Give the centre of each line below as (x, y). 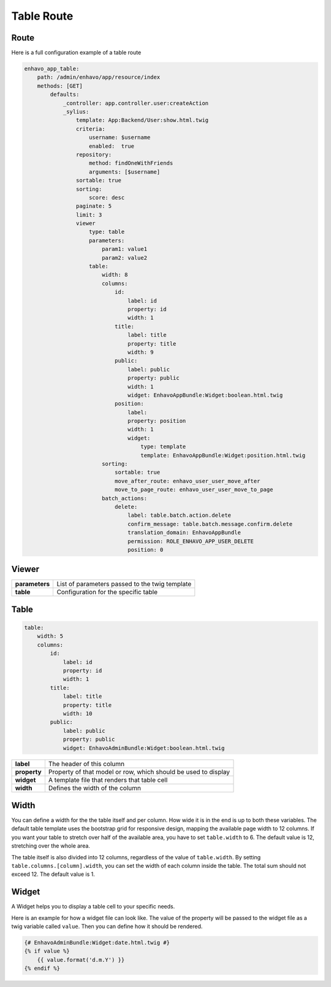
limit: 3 (89, 215)
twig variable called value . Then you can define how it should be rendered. (107, 926)
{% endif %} (42, 969)
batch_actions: (124, 498)
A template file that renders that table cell (108, 780)
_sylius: (76, 111)
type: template (163, 447)
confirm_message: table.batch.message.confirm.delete (210, 524)
